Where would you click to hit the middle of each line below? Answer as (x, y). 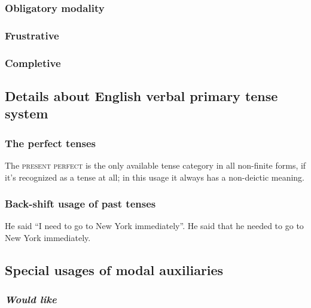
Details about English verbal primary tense (141, 95)
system (27, 113)
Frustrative (32, 35)
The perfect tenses (50, 143)
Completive (33, 62)
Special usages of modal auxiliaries (114, 269)
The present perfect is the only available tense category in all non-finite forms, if (155, 165)
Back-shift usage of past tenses (80, 204)
